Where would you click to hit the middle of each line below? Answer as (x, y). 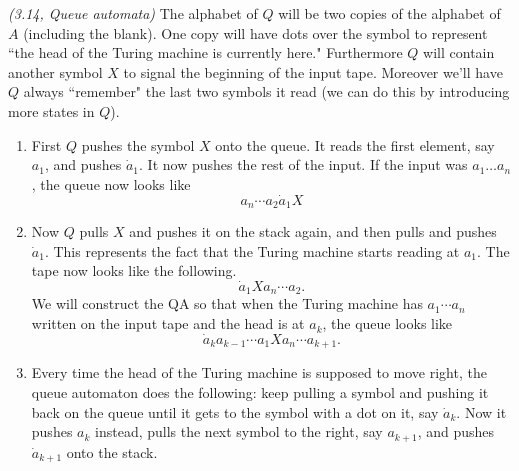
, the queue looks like (387, 323)
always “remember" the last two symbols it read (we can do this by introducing (266, 91)
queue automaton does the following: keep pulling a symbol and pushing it (260, 391)
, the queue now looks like (111, 183)
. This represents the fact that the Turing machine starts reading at (252, 250)
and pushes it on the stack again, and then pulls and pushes (313, 231)
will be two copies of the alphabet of (389, 13)
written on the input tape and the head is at (168, 323)
